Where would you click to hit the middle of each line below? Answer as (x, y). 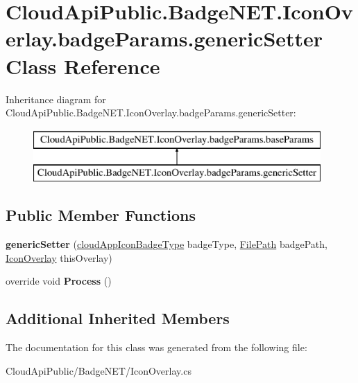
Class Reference (83, 65)
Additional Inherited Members (118, 318)
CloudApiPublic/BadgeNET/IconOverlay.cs (99, 370)
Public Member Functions (101, 215)
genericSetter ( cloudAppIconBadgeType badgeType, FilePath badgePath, (167, 244)
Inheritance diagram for (56, 99)
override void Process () (59, 281)
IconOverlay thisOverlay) (59, 257)
